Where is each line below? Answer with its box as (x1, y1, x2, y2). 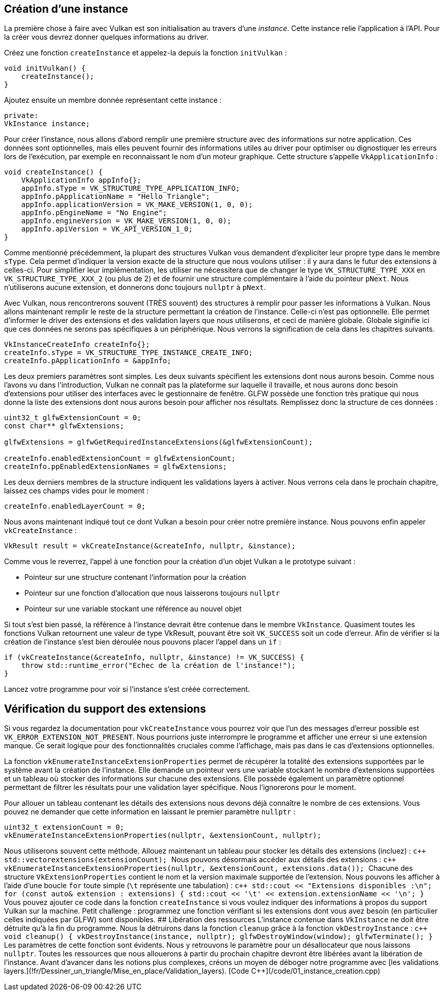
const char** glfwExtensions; (4, 422, 125, 430)
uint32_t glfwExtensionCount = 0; (4, 414, 141, 422)
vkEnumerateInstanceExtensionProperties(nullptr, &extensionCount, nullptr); (4, 831, 321, 840)
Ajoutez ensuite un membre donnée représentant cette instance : (4, 96, 222, 105)
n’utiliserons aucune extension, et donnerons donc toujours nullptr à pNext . (4, 283, 266, 292)
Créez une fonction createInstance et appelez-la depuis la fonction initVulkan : (4, 48, 287, 57)
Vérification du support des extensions (4, 702, 206, 715)
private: (4, 111, 39, 120)
